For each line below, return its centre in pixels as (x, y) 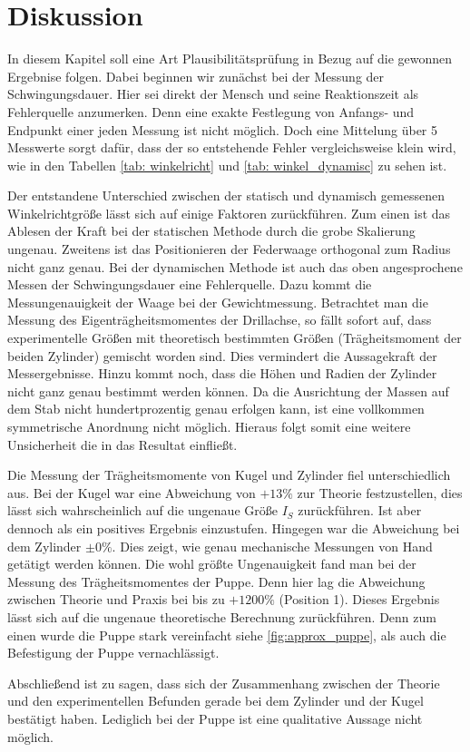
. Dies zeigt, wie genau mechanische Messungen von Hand (272, 546)
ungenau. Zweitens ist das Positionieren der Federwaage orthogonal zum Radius (229, 249)
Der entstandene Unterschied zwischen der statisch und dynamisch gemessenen (226, 195)
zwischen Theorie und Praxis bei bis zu (116, 599)
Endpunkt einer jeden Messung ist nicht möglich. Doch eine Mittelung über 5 (223, 129)
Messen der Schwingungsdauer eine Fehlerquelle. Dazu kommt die (190, 284)
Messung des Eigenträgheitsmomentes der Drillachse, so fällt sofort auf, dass (220, 320)
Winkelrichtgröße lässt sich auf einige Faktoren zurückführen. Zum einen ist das (229, 213)
